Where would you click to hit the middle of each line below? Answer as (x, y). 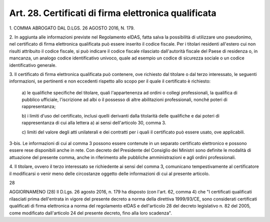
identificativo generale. (33, 65)
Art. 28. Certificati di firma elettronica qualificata (113, 13)
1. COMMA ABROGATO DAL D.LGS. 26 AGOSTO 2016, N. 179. (72, 28)
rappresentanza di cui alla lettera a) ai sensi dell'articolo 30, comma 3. (94, 123)
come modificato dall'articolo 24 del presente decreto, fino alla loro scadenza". (90, 213)
